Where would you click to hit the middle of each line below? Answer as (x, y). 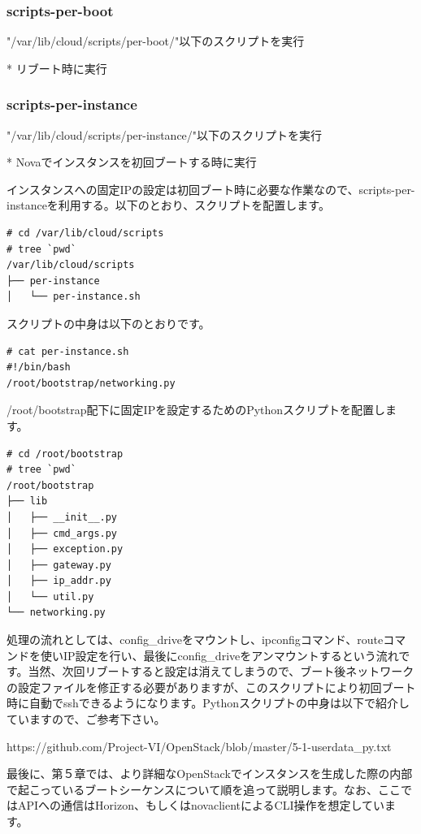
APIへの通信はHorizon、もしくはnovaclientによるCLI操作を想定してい (201, 805)
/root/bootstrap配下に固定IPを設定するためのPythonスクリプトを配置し (196, 410)
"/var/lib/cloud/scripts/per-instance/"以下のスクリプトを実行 (165, 134)
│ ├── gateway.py (59, 565)
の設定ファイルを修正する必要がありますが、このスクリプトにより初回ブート (211, 687)
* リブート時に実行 (57, 68)
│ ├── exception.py (65, 549)
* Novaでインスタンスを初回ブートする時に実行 (132, 162)
